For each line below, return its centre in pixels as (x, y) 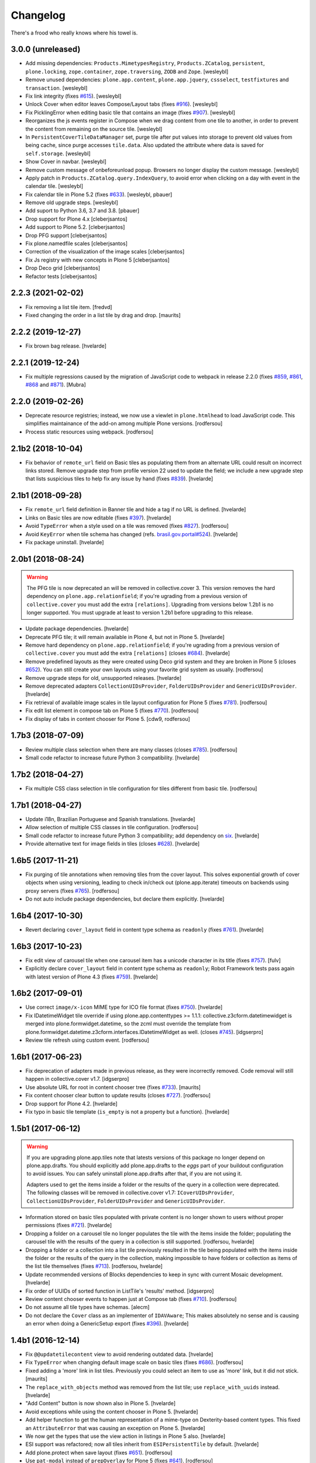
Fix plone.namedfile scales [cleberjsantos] (77, 243)
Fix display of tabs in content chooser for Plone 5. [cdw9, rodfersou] (108, 719)
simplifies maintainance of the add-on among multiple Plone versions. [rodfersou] (124, 424)
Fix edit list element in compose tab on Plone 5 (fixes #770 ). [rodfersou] (112, 710)
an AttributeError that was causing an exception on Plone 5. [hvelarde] (115, 1428)
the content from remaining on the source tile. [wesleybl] (94, 129)
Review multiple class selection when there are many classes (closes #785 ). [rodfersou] (131, 750)
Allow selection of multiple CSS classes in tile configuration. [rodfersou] (112, 827)
